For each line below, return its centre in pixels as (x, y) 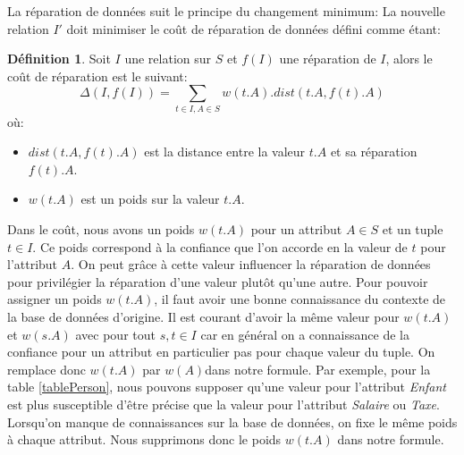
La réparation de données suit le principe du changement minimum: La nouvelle (226, 11)
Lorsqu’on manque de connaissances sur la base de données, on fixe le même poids (232, 421)
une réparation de (328, 59)
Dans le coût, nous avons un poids (101, 229)
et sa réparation (374, 152)
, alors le (409, 59)
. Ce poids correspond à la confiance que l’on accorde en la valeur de (220, 246)
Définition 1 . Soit (59, 59)
